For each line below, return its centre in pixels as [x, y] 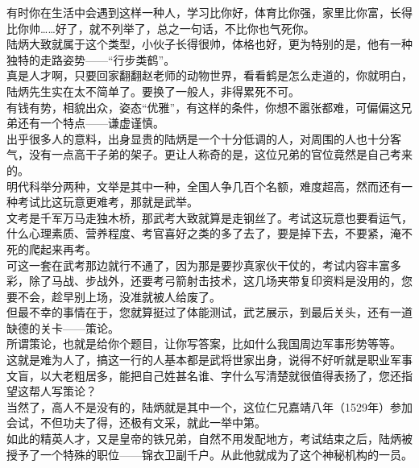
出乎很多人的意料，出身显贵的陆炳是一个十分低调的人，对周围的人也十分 [198, 138]
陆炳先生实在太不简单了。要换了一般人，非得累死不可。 [153, 91]
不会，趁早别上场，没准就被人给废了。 [119, 296]
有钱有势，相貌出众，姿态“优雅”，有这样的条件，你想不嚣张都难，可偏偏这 [204, 107]
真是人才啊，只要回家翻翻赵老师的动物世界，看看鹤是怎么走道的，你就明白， [209, 75]
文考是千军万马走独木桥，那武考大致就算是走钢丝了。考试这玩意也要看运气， [209, 217]
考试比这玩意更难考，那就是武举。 [108, 202]
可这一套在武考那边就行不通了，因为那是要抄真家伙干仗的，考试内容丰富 [198, 265]
